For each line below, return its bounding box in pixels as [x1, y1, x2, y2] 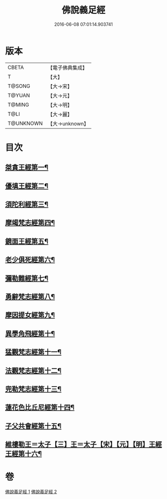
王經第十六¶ [5, 450, 42, 458]
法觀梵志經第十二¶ [5, 366, 62, 375]
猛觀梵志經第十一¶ [5, 348, 62, 356]
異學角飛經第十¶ [5, 329, 55, 338]
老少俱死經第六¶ [5, 256, 55, 264]
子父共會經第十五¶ [5, 421, 62, 430]
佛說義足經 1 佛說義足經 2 [5, 489, 57, 495]
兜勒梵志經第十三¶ [5, 385, 62, 393]
